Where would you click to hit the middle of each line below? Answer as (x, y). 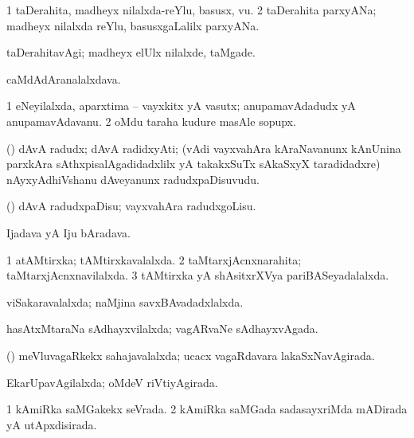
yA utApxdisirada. (52, 424)
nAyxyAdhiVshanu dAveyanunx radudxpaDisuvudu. (133, 179)
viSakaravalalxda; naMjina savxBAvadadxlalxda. (125, 301)
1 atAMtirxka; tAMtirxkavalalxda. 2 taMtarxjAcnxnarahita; (154, 259)
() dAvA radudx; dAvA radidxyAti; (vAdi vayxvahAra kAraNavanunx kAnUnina (204, 148)
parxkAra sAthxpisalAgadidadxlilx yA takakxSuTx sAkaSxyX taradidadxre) (193, 164)
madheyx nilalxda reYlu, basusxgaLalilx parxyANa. (133, 25)
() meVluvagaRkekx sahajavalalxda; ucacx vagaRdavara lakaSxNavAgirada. (191, 355)
